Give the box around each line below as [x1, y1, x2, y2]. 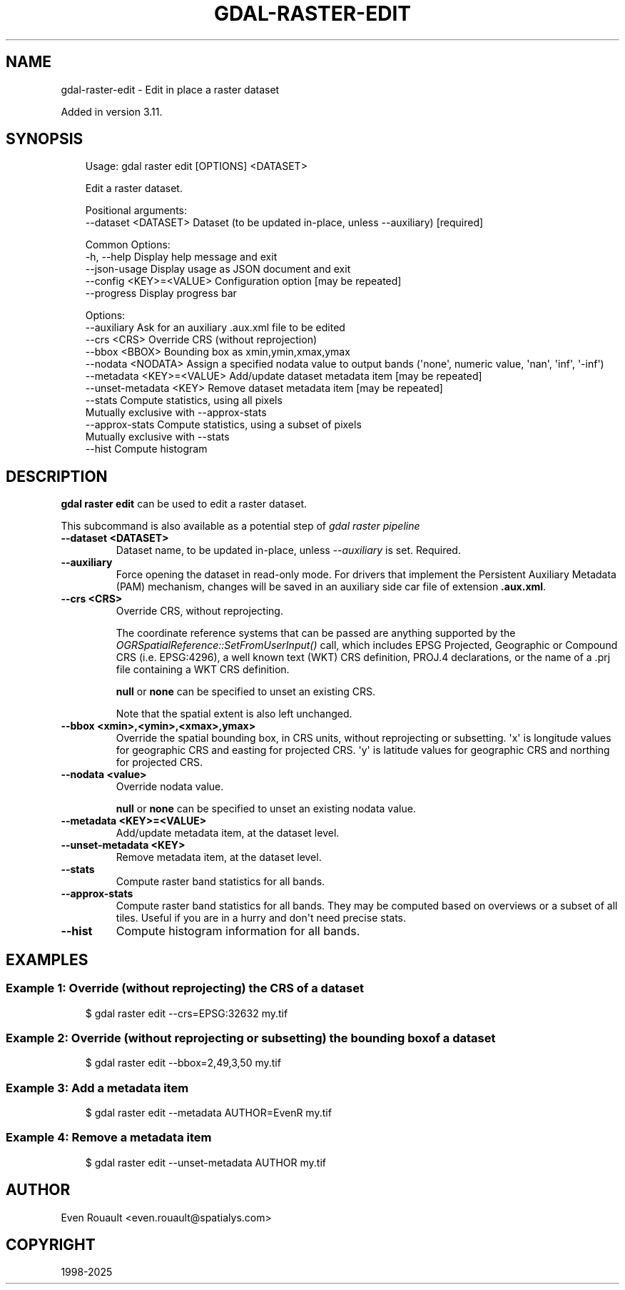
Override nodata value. [116, 780, 224, 793]
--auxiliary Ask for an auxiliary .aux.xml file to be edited [85, 321, 345, 334]
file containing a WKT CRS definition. [116, 663, 290, 676]
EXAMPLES [6, 950, 88, 969]
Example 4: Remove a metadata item [6, 1130, 212, 1145]
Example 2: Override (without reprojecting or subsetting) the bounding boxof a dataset [6, 1030, 496, 1045]
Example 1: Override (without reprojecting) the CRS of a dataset [6, 981, 364, 996]
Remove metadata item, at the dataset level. [116, 851, 322, 864]
